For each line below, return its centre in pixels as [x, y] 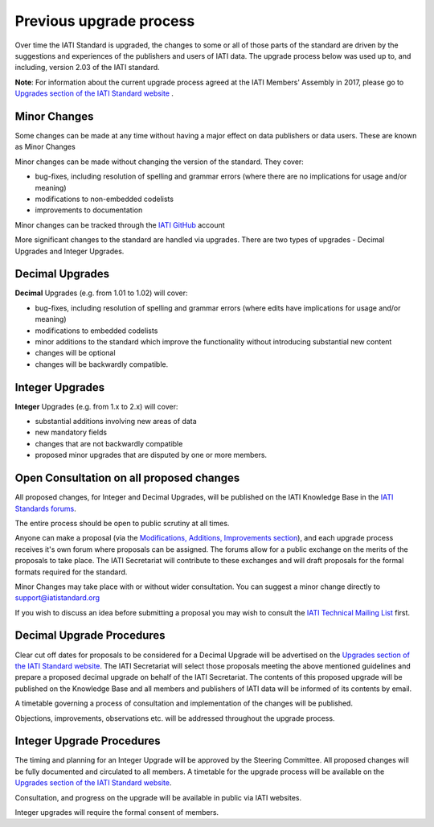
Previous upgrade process [105, 21]
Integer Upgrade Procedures [88, 741]
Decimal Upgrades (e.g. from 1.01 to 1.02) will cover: [101, 293]
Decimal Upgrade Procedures [90, 636]
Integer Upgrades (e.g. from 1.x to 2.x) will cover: [96, 406]
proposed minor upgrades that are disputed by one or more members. [151, 455]
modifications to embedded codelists [96, 331]
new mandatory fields [71, 432]
